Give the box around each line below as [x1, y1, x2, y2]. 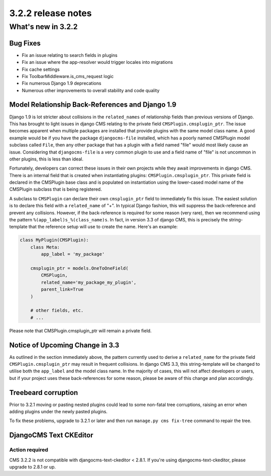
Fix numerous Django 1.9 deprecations [22, 81, 101, 87]
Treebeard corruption [9, 388, 78, 397]
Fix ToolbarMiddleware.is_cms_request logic [22, 73, 114, 79]
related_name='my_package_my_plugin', [41, 279, 137, 285]
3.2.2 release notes [9, 8, 92, 19]
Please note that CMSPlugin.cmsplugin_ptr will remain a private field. [9, 328, 152, 334]
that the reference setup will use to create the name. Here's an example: [28, 224, 178, 230]
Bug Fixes [9, 39, 41, 47]
